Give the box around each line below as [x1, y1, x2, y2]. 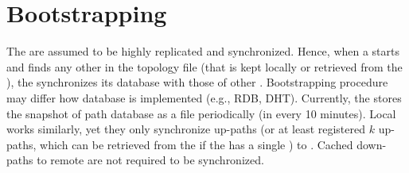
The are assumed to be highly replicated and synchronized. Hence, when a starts [6, 43, 400, 60]
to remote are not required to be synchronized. [37, 152, 264, 168]
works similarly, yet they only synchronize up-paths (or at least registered [6, 121, 366, 137]
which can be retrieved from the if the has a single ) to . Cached [40, 136, 353, 152]
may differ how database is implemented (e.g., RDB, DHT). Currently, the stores [6, 89, 402, 106]
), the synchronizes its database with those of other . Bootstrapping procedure [6, 74, 388, 90]
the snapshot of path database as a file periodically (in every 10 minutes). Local [6, 105, 396, 121]
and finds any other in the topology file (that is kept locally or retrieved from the [6, 58, 403, 75]
